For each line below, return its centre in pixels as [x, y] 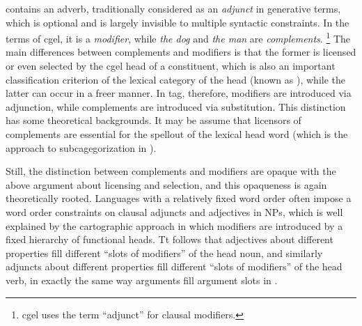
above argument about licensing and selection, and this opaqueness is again [166, 184]
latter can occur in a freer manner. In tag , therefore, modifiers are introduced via [179, 93]
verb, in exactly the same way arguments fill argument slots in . [142, 280]
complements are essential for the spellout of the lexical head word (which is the [177, 134]
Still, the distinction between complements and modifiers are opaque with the [171, 171]
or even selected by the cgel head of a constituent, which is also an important [171, 66]
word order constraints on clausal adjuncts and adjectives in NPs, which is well [174, 211]
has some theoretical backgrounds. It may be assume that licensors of [154, 120]
